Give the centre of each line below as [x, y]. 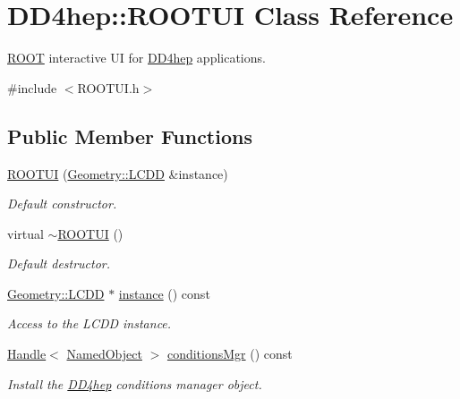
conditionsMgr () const [230, 354]
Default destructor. [59, 263]
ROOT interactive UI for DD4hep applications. [136, 58]
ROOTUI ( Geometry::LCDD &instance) [118, 173]
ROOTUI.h [108, 87]
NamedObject [104, 354]
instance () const [164, 293]
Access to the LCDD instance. [89, 323]
